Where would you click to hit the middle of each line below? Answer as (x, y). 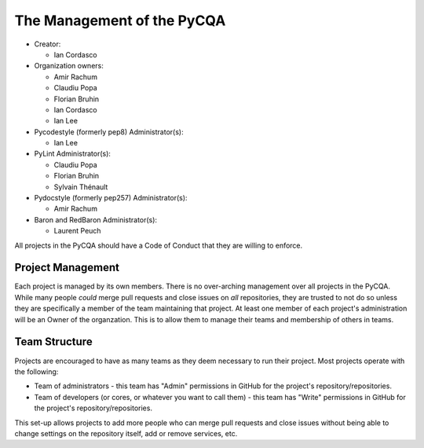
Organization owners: (69, 66)
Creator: (48, 44)
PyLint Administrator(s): (73, 154)
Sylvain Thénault (81, 187)
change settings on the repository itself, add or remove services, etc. (126, 433)
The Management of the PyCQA (120, 20)
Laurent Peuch (77, 231)
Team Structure (54, 342)
